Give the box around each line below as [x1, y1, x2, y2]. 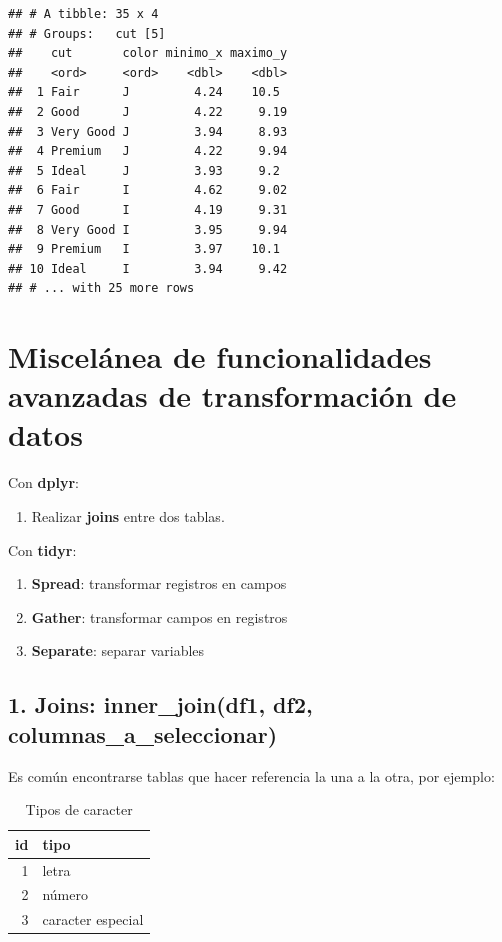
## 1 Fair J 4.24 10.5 [8, 85, 281, 100]
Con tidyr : [8, 539, 77, 560]
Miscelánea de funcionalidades [8, 336, 432, 377]
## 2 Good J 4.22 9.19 [8, 104, 288, 119]
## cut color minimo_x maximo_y [8, 46, 288, 61]
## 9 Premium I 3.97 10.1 [8, 242, 281, 257]
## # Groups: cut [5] [8, 26, 166, 41]
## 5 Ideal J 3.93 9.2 [8, 163, 281, 178]
